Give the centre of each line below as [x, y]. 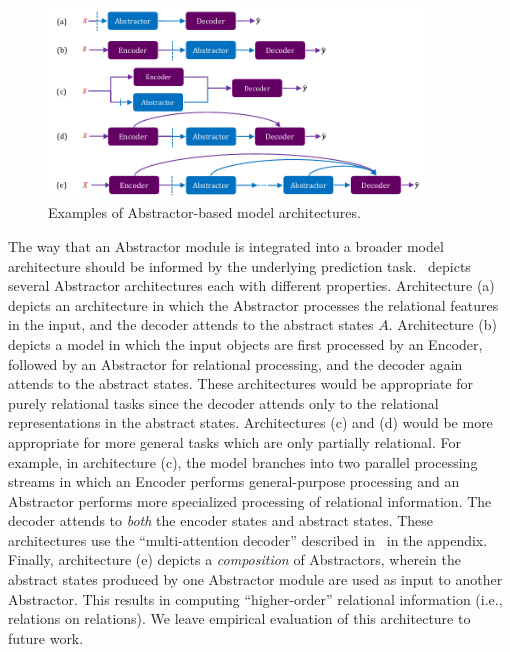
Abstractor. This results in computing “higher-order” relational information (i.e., [255, 598]
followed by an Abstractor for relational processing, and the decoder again [235, 363]
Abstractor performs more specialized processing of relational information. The [250, 500]
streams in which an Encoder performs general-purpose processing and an [234, 481]
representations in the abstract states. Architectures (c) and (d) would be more [250, 422]
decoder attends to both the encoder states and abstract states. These [221, 520]
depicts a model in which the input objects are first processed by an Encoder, [245, 343]
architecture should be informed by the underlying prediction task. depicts [239, 265]
